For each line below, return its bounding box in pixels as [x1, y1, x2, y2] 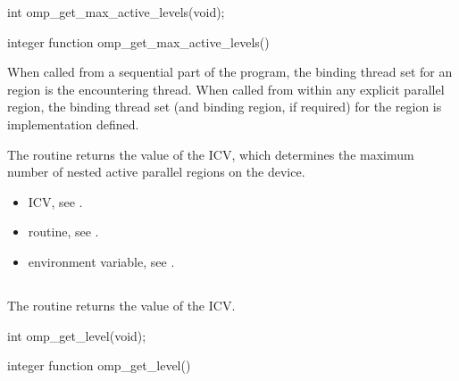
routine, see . [28, 222, 99, 241]
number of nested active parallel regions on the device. [7, 162, 305, 181]
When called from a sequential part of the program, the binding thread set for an [7, 62, 453, 81]
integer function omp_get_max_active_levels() [7, 32, 270, 51]
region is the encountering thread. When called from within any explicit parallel [7, 79, 445, 98]
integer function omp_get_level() [7, 356, 191, 375]
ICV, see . [28, 192, 83, 211]
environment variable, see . [28, 252, 175, 270]
